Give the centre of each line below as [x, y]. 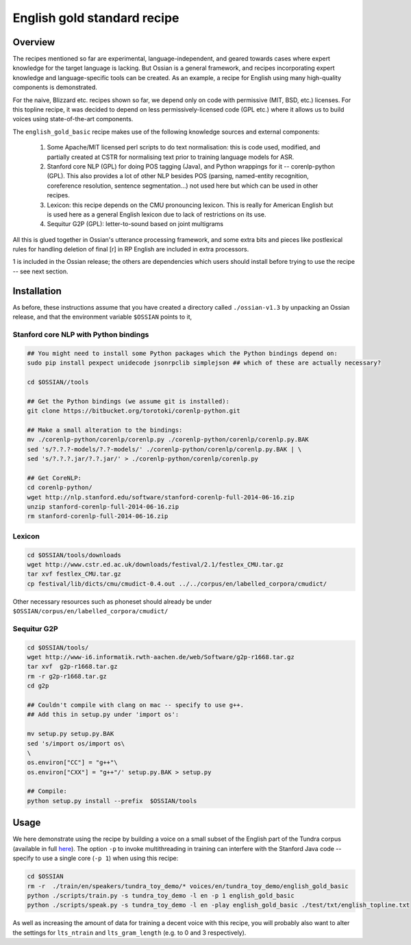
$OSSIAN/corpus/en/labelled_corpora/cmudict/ [90, 611]
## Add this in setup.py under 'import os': [103, 715]
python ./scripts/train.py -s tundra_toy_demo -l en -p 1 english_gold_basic [161, 895]
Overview [34, 42]
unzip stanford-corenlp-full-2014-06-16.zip [103, 506]
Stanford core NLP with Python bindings [81, 334]
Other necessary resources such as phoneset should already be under [112, 601]
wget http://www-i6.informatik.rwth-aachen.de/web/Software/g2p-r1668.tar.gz [161, 657]
